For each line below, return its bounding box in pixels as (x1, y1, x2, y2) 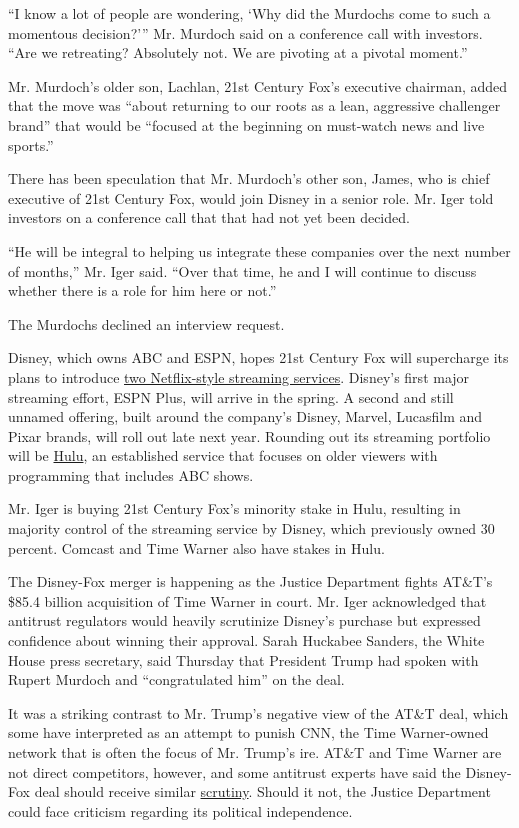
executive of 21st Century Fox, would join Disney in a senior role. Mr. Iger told (8, 187, 494, 208)
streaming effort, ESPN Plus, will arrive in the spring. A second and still (8, 386, 454, 407)
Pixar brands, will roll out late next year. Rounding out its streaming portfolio (8, 425, 491, 446)
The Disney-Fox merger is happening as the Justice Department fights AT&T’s (8, 571, 493, 592)
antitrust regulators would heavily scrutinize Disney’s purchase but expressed (8, 610, 481, 631)
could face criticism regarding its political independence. (8, 800, 353, 821)
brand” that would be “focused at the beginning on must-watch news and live (8, 114, 485, 135)
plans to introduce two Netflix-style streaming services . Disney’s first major (8, 366, 470, 387)
